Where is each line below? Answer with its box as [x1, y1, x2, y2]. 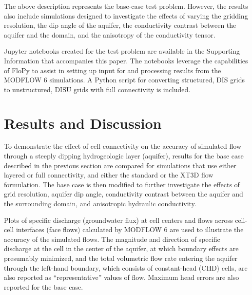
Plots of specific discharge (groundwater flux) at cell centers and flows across [4, 215, 233, 225]
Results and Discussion [4, 113, 162, 133]
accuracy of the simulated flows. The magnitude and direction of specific [4, 234, 220, 244]
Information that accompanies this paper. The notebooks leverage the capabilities [4, 55, 248, 65]
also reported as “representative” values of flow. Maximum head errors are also [4, 272, 239, 282]
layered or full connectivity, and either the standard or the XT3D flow [4, 170, 213, 180]
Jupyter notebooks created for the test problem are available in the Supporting [4, 46, 240, 56]
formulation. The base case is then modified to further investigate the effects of [4, 179, 240, 189]
